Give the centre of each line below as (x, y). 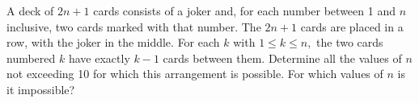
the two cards (350, 42)
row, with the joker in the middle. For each (113, 42)
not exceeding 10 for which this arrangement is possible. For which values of (195, 74)
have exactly (99, 58)
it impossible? (41, 89)
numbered (31, 58)
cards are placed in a (352, 26)
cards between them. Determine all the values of (282, 58)
